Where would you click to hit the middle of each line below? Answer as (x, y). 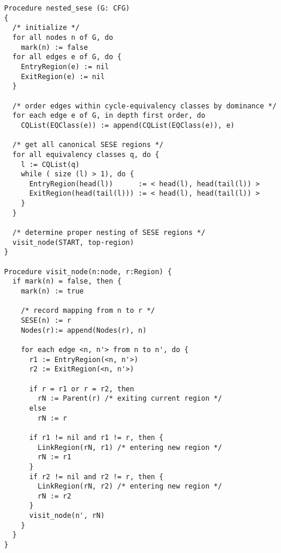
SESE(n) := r (46, 320)
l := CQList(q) (50, 164)
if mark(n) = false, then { (67, 281)
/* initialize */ (46, 28)
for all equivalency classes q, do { (86, 154)
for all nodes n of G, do (63, 37)
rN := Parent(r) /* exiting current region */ (130, 399)
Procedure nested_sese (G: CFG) (67, 8)
